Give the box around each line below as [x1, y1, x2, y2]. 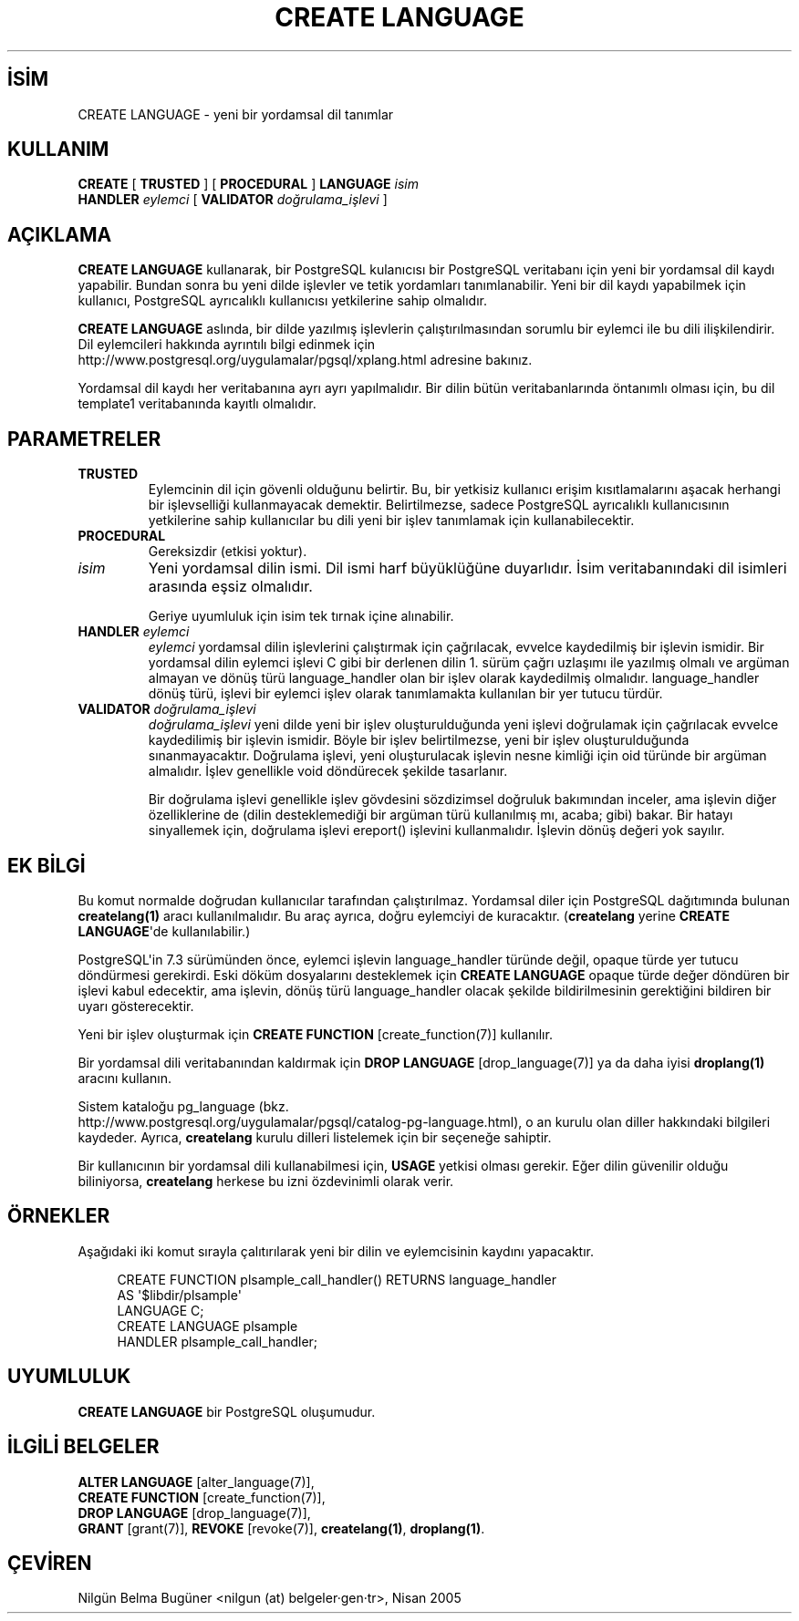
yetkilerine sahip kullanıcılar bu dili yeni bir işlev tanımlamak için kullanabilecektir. [148, 512, 635, 529]
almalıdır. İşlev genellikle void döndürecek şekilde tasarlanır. [148, 763, 508, 780]
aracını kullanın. [78, 1069, 171, 1086]
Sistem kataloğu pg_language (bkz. [78, 1098, 289, 1114]
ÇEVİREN [7, 1551, 92, 1575]
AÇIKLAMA [7, 222, 112, 246]
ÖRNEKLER [7, 1204, 110, 1228]
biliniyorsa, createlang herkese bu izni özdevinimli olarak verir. [78, 1172, 454, 1189]
